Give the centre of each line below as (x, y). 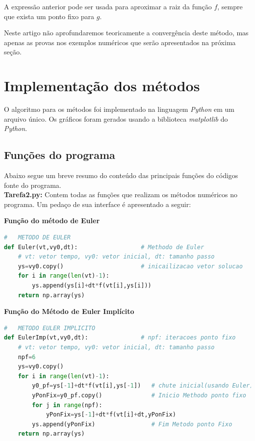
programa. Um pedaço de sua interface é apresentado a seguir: (98, 204)
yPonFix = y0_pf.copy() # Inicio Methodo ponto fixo (139, 395)
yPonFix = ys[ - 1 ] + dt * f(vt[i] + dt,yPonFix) (111, 415)
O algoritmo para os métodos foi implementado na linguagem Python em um (119, 109)
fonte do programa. (33, 185)
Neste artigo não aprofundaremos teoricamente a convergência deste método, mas (126, 33)
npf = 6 (27, 357)
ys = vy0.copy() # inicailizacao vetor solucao (130, 266)
